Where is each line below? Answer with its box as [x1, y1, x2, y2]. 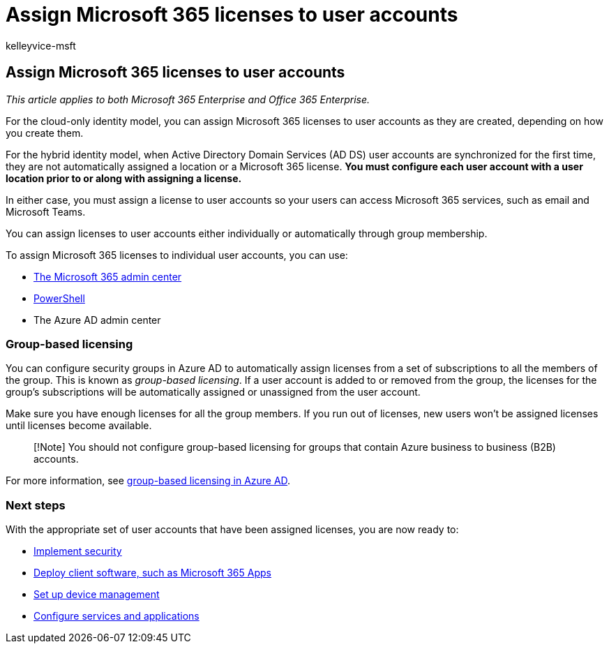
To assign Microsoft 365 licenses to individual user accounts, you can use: [6, 248, 348, 261]
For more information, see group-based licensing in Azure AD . [6, 475, 291, 487]
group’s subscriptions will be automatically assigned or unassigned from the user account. [6, 386, 421, 398]
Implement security [33, 545, 122, 558]
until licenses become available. [6, 419, 152, 432]
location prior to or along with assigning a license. [6, 172, 242, 184]
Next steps [6, 498, 66, 512]
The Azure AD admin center [33, 313, 161, 326]
